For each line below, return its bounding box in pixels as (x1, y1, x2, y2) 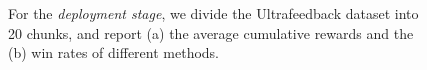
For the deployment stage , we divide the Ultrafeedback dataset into (8, 3, 419, 23)
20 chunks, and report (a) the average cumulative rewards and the (8, 22, 414, 43)
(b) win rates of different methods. (8, 42, 220, 63)
